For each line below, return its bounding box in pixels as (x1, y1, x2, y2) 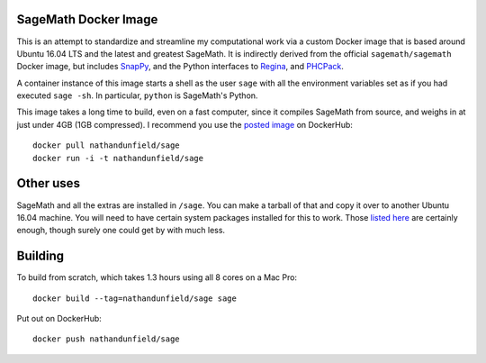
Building (16, 249, 65, 264)
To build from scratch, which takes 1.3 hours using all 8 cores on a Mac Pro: (16, 272, 297, 283)
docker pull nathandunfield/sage (32, 141, 180, 150)
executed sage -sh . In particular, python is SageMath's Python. (16, 90, 258, 101)
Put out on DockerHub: (16, 313, 103, 324)
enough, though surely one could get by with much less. (16, 225, 225, 236)
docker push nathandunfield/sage (32, 334, 180, 344)
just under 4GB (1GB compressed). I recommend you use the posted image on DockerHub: (16, 119, 353, 130)
